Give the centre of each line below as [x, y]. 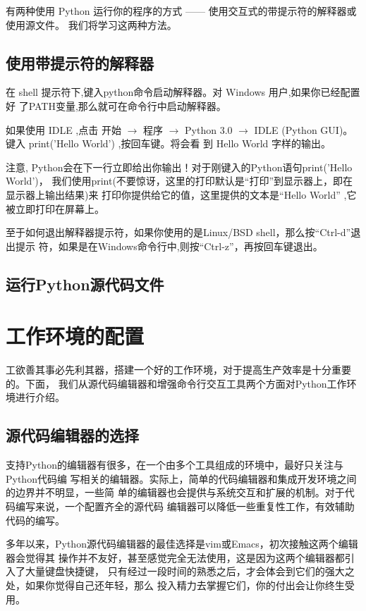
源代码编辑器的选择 [72, 435]
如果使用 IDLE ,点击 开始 [63, 129]
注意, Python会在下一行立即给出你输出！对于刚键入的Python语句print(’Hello [179, 167]
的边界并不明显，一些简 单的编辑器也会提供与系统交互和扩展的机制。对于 [175, 492]
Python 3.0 [209, 129]
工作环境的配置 [75, 336]
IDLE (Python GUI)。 [304, 129]
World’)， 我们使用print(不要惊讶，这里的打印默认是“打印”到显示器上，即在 [179, 181]
